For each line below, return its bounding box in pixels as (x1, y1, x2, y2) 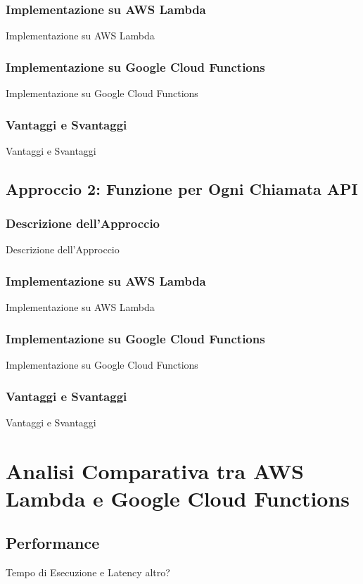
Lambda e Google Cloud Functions (6, 483, 350, 512)
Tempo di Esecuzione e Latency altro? (6, 565, 170, 580)
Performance (6, 532, 100, 554)
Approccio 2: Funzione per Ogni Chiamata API (6, 177, 358, 199)
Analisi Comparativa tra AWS (6, 456, 304, 485)
